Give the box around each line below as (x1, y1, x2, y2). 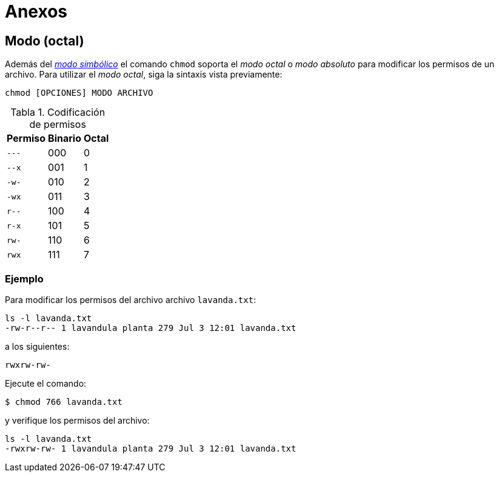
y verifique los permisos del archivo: (5, 415, 150, 425)
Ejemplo (5, 272, 44, 285)
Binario (48, 132, 82, 145)
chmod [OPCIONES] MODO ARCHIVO (5, 88, 153, 98)
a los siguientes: (5, 341, 70, 352)
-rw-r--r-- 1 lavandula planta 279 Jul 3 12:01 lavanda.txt (5, 322, 296, 333)
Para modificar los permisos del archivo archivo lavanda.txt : (5, 294, 256, 305)
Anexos (5, 1, 67, 22)
